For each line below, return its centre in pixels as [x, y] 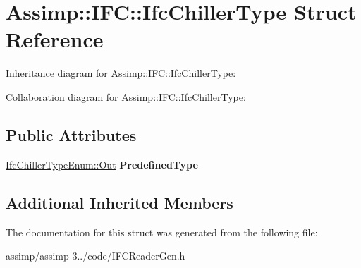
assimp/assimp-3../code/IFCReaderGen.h [96, 256]
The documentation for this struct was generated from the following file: [162, 232]
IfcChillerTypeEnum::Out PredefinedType [102, 164]
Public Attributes [71, 134]
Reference [55, 39]
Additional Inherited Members [120, 202]
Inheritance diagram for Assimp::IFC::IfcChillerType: [121, 73]
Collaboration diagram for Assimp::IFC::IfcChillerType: [126, 96]
